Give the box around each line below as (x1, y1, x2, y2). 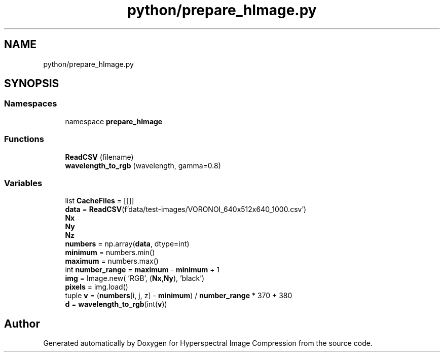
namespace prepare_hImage (65, 117, 163, 126)
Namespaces (4, 98, 57, 109)
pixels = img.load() (65, 282, 128, 292)
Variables (4, 177, 43, 188)
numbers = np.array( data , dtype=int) (65, 239, 190, 248)
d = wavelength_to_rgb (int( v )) (65, 300, 167, 309)
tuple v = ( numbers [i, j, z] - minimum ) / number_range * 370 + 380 (65, 291, 292, 300)
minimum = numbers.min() (65, 248, 155, 257)
